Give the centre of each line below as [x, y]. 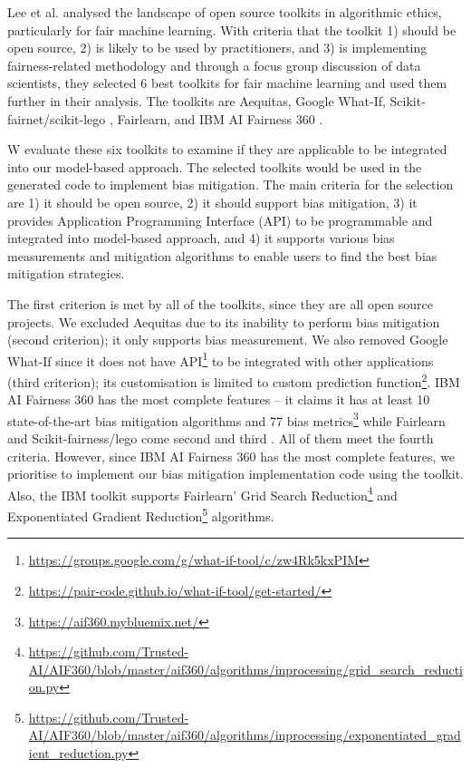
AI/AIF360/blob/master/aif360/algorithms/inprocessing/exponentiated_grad [245, 735]
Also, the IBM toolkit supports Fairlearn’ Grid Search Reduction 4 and [202, 493]
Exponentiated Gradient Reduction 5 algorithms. [141, 515]
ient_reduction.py [78, 753]
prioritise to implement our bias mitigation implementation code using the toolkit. [235, 474]
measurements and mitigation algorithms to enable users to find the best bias [222, 255]
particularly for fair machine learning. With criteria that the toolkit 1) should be [232, 29]
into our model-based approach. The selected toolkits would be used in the [215, 166]
